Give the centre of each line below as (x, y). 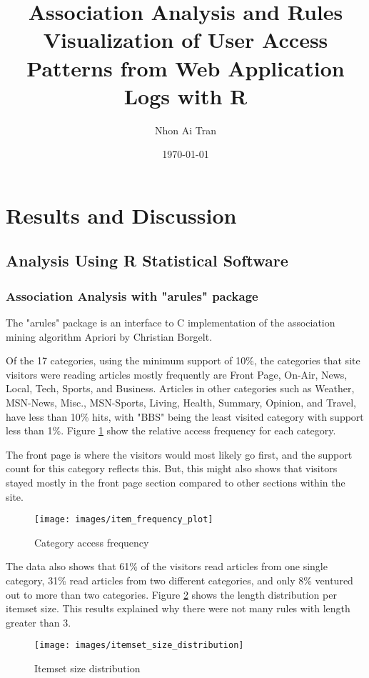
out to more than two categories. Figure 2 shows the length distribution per (171, 594)
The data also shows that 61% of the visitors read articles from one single (167, 566)
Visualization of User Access (186, 40)
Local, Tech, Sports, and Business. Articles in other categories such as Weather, (180, 388)
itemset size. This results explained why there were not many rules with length (178, 608)
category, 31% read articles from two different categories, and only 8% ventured (180, 580)
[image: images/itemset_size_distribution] (139, 645)
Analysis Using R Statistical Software (147, 260)
